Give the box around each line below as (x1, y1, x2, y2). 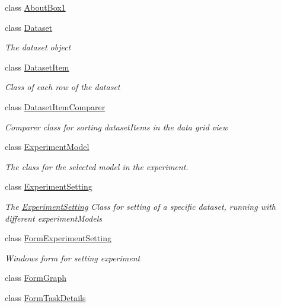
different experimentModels (5, 212, 102, 224)
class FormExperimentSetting (5, 232, 111, 244)
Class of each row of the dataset (5, 81, 120, 93)
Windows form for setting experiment (5, 251, 140, 264)
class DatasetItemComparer (5, 100, 106, 113)
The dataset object (5, 41, 71, 53)
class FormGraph (5, 271, 66, 284)
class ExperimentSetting (5, 180, 92, 193)
